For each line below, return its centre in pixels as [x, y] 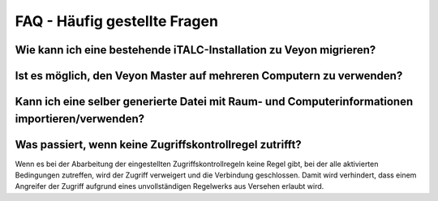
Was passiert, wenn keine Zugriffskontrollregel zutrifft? [158, 145]
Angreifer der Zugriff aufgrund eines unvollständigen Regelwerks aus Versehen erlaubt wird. [170, 186]
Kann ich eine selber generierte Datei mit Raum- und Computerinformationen [214, 102]
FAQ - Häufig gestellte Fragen [117, 21]
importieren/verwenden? [80, 119]
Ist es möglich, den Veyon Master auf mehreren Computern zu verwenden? [209, 76]
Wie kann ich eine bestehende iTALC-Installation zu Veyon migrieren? [195, 50]
